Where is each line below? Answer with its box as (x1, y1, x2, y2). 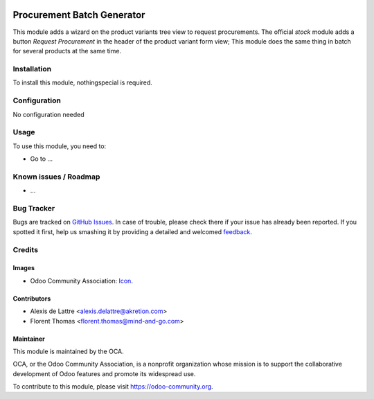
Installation (12, 64, 52, 74)
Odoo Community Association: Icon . (30, 276, 133, 285)
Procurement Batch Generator (12, 9, 145, 21)
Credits (12, 245, 38, 254)
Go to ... (30, 154, 53, 163)
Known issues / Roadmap (12, 172, 100, 181)
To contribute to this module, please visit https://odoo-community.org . (12, 382, 214, 391)
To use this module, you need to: (12, 142, 107, 150)
